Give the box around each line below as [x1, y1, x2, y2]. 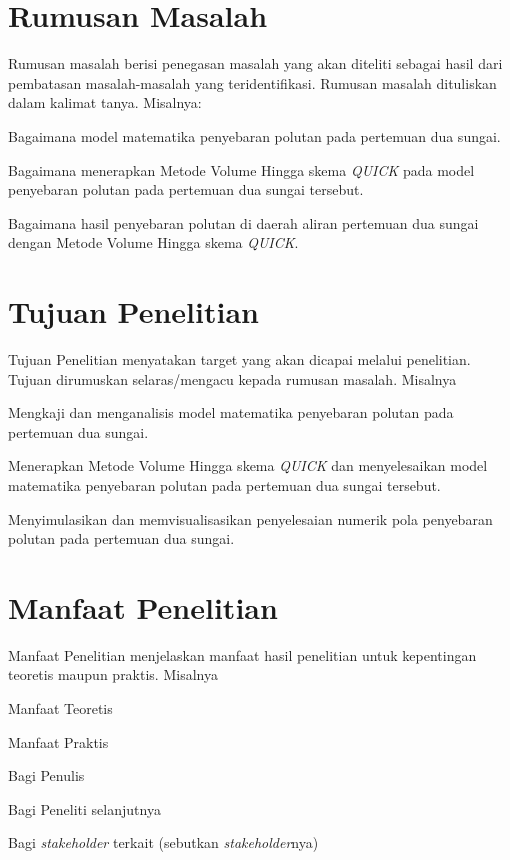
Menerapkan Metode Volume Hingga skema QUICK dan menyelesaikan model [8, 455, 488, 476]
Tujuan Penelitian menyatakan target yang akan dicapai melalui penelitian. [8, 349, 471, 369]
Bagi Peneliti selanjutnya [8, 798, 161, 819]
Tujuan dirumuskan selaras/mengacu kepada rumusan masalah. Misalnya [8, 368, 457, 389]
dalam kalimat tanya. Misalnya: [8, 92, 202, 113]
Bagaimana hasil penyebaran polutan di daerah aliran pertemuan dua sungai [8, 212, 479, 233]
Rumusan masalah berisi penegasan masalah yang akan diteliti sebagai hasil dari [8, 53, 503, 74]
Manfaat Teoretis [8, 698, 113, 719]
